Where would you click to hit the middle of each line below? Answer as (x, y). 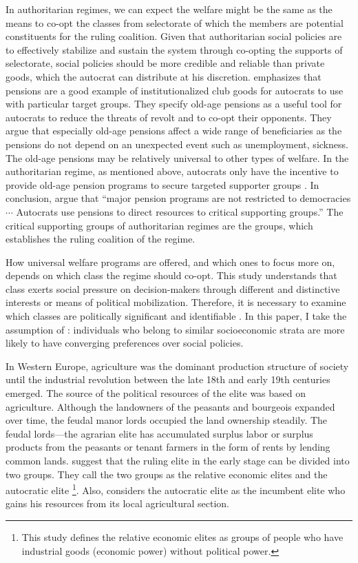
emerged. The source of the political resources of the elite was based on (156, 393)
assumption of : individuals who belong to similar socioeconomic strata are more (175, 329)
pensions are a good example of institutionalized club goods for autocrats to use (175, 90)
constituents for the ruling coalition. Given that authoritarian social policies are (174, 36)
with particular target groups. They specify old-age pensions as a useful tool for (174, 104)
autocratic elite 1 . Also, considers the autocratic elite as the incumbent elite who (176, 489)
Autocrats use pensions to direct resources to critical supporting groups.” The (180, 211)
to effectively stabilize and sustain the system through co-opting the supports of (174, 49)
